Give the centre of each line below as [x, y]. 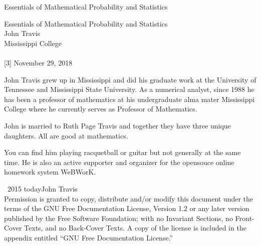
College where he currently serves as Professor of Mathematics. [101, 109]
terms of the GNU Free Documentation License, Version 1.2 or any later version [127, 208]
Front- [245, 218]
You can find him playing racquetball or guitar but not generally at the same [122, 152]
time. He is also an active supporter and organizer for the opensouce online [119, 162]
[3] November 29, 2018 [38, 62]
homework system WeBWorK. [50, 172]
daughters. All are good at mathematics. [66, 135]
